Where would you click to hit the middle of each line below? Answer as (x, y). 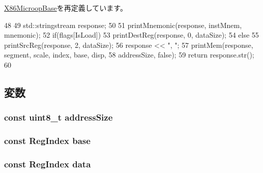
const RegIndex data (48, 164)
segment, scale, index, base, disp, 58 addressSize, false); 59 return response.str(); (129, 55)
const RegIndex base (47, 141)
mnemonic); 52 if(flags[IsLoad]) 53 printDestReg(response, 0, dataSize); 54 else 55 (131, 35)
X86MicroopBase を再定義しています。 (66, 8)
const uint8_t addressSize (59, 117)
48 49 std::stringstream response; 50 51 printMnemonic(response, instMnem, (123, 25)
